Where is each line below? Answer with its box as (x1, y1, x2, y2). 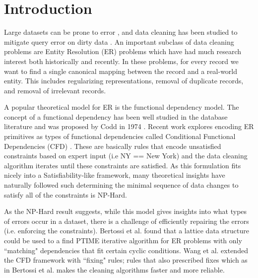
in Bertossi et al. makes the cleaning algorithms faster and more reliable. (4, 264, 225, 275)
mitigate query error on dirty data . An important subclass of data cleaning (4, 36, 234, 47)
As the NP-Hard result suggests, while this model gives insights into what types (4, 206, 247, 216)
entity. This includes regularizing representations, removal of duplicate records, (4, 75, 244, 86)
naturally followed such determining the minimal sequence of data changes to (4, 180, 239, 190)
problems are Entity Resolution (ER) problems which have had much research (4, 46, 242, 57)
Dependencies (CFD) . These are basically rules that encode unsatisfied (4, 140, 221, 151)
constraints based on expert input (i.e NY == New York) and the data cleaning (4, 150, 248, 161)
